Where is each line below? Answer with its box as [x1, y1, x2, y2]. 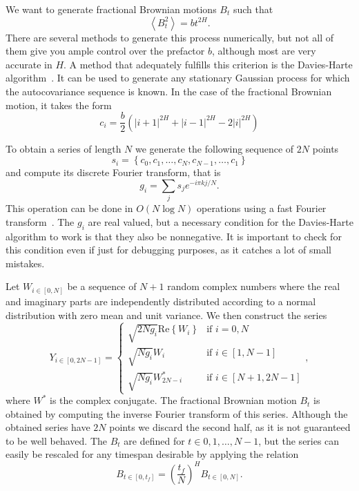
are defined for [124, 433, 185, 447]
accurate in [6, 57, 52, 71]
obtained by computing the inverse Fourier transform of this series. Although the [6, 406, 348, 421]
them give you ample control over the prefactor [6, 44, 205, 58]
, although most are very [211, 44, 316, 58]
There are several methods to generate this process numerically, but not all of [6, 30, 334, 44]
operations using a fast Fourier [197, 201, 327, 215]
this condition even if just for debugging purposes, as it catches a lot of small [6, 242, 331, 257]
